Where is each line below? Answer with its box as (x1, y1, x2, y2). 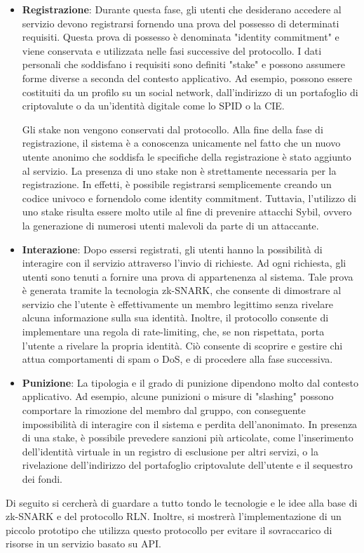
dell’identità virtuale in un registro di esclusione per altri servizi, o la (22, 444, 318, 458)
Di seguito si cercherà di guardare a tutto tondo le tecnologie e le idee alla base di (6, 495, 358, 509)
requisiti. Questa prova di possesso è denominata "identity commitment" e (22, 29, 339, 44)
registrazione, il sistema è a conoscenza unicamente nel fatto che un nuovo (22, 135, 341, 150)
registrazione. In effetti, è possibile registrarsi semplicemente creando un (22, 177, 332, 192)
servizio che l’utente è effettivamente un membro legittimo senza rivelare (22, 296, 333, 311)
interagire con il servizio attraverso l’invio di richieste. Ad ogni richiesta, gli (22, 255, 346, 270)
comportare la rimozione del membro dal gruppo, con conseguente (22, 403, 306, 418)
